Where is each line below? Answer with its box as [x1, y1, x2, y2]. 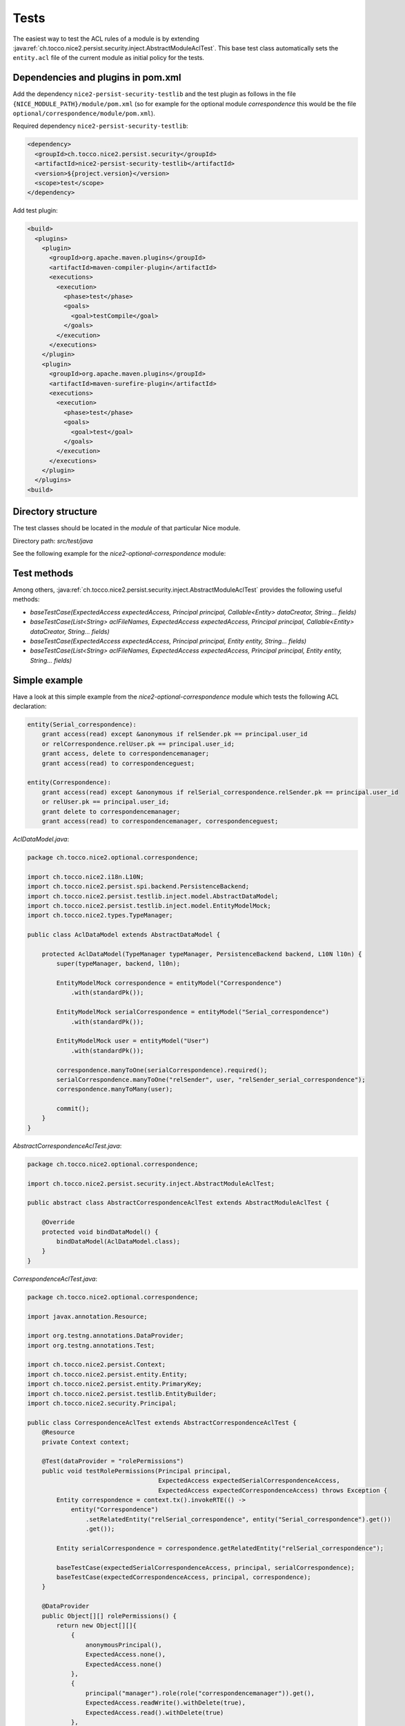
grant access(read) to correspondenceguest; [41, 759, 195, 767]
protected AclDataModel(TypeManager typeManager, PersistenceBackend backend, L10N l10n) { [41, 950, 362, 958]
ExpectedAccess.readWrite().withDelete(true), [85, 1699, 246, 1707]
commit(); [56, 1105, 90, 1113]
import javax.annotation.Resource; [27, 1312, 148, 1320]
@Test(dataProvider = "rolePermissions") [41, 1457, 184, 1465]
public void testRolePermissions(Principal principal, [41, 1467, 231, 1475]
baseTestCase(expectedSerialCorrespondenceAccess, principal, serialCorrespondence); [56, 1564, 355, 1571]
